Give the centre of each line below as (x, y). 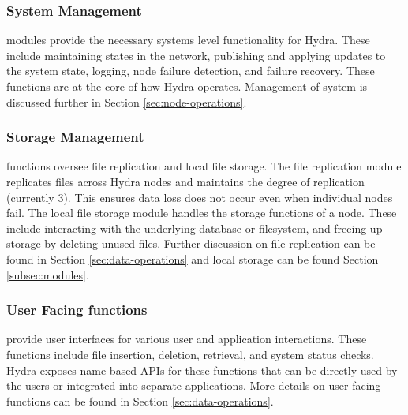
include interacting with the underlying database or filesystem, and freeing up (195, 228)
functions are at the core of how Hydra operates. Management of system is (187, 86)
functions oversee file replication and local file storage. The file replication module (204, 166)
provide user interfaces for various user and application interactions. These (187, 339)
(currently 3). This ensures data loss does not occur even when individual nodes (200, 197)
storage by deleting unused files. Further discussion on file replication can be (191, 243)
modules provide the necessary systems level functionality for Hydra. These (188, 40)
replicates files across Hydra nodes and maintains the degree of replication (185, 181)
